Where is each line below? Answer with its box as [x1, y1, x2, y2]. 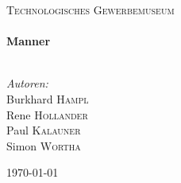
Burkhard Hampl [6, 90, 89, 107]
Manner [6, 33, 51, 49]
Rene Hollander [6, 106, 88, 123]
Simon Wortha [6, 137, 81, 154]
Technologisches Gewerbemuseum [6, 2, 175, 18]
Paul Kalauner [6, 122, 81, 138]
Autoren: [6, 75, 48, 91]
